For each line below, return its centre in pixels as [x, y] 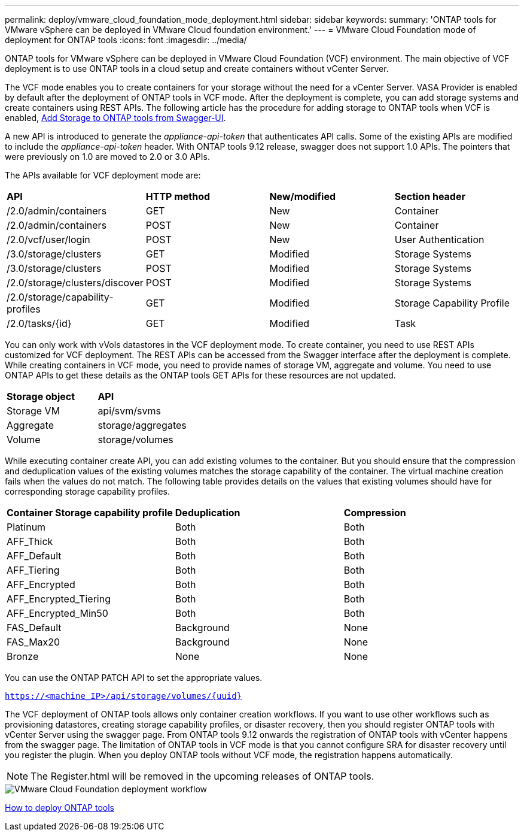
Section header [430, 196]
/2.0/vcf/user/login [48, 240]
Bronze [23, 656]
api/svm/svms [129, 411]
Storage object [41, 396]
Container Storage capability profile [90, 513]
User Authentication [439, 240]
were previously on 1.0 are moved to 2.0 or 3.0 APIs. [107, 157]
